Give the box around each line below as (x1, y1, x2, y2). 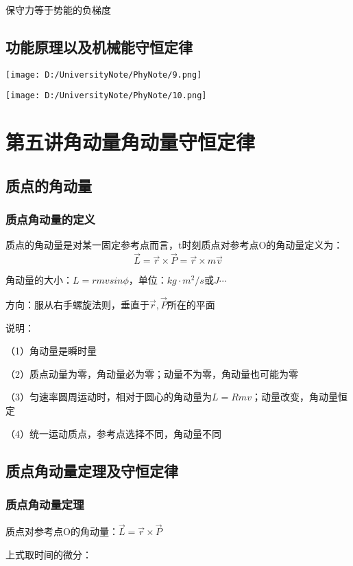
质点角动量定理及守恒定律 (5, 460, 178, 481)
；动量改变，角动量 (251, 389, 338, 404)
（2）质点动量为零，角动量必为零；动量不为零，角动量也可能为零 (5, 366, 298, 381)
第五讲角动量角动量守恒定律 (5, 128, 256, 156)
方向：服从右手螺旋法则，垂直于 (5, 297, 149, 312)
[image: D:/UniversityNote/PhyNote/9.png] (5, 69, 202, 80)
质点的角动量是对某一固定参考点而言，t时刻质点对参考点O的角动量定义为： (5, 238, 343, 252)
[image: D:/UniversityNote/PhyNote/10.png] (5, 91, 207, 101)
